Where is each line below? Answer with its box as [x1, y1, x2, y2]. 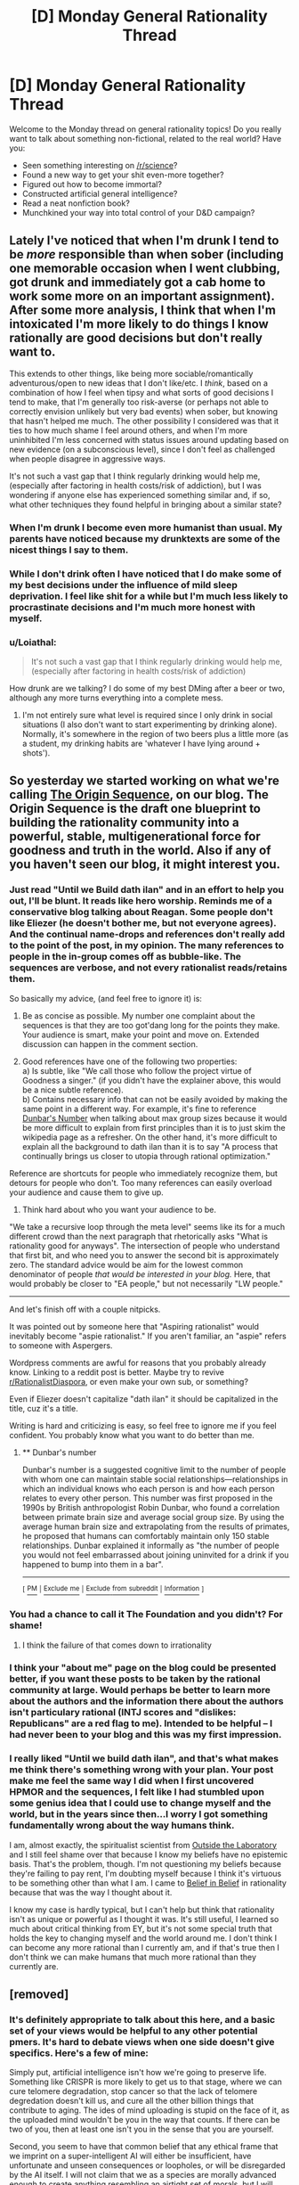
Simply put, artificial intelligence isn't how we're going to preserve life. [9, 2067, 267, 2078]
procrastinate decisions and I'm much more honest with [9, 601, 256, 613]
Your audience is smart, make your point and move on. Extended [21, 1029, 260, 1040]
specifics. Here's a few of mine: [9, 2047, 149, 2059]
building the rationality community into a [9, 815, 239, 831]
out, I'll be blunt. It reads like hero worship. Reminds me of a [9, 895, 273, 907]
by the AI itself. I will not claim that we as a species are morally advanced [9, 2170, 277, 2181]
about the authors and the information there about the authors [9, 1695, 284, 1707]
